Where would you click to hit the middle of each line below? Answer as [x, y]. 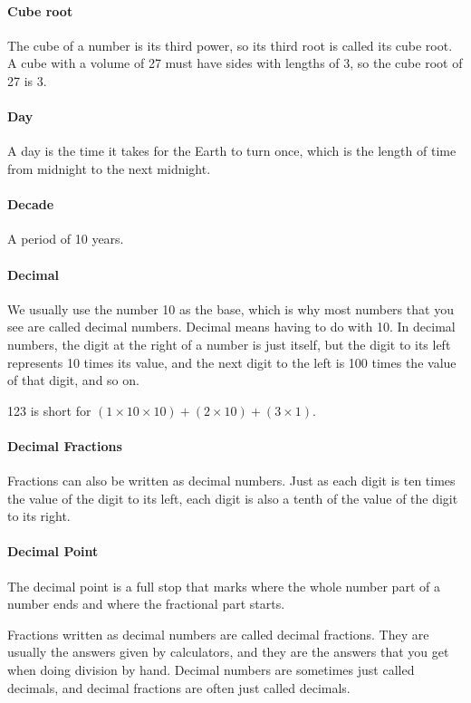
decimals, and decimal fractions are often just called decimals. [179, 687]
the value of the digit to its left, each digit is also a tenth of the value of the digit [233, 498]
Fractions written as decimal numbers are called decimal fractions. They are [218, 634]
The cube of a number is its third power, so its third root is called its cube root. [230, 45]
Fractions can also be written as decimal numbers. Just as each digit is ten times [231, 481]
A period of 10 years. [66, 239]
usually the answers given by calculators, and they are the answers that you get [228, 652]
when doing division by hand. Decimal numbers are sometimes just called [211, 670]
